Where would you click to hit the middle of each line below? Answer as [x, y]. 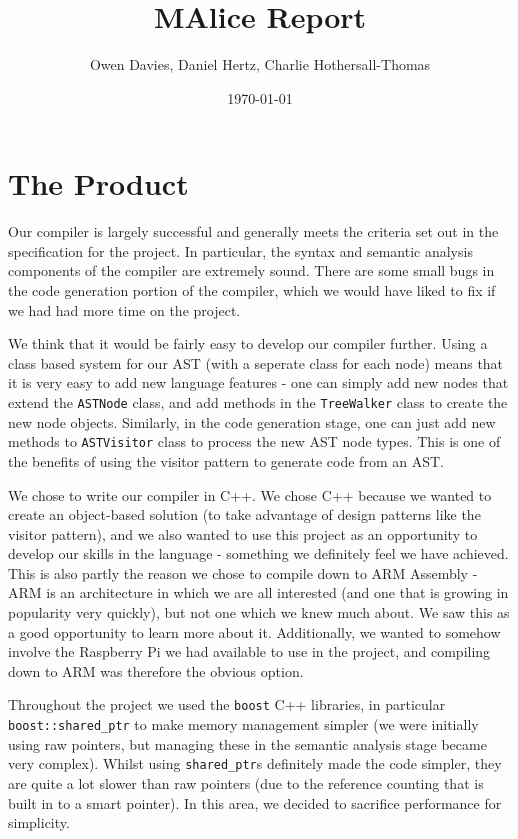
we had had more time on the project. [124, 309]
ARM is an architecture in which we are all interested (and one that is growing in [258, 592]
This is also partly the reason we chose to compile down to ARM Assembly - [243, 572]
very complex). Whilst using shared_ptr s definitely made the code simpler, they [255, 763]
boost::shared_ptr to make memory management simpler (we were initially [243, 724]
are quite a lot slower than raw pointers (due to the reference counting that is [246, 783]
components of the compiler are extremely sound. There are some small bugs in [251, 270]
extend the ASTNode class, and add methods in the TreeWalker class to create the [258, 402]
